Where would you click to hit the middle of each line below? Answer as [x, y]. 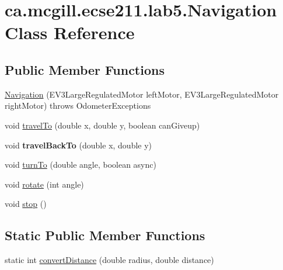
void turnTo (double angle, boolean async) [81, 165]
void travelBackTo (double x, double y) [78, 145]
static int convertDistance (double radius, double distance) [109, 260]
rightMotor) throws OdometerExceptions [78, 105]
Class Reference [70, 32]
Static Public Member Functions [105, 235]
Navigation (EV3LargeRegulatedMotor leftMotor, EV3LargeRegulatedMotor [142, 94]
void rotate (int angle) [44, 184]
